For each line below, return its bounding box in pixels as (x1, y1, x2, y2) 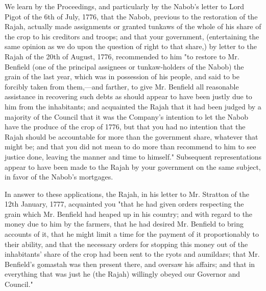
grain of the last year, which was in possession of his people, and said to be (5, 71, 239, 82)
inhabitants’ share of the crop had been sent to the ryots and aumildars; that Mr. (5, 249, 260, 259)
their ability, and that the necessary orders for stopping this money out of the (5, 238, 248, 249)
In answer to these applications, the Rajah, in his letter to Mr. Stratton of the (5, 188, 250, 199)
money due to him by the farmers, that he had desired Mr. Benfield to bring (5, 218, 244, 229)
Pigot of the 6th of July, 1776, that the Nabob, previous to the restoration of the (5, 11, 258, 21)
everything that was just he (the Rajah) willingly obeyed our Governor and (5, 268, 240, 279)
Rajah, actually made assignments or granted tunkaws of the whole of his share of (5, 21, 261, 32)
